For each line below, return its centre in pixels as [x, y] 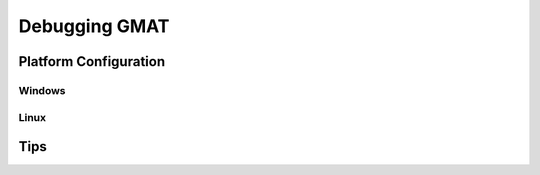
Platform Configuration [91, 61]
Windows [42, 90]
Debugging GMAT [94, 26]
